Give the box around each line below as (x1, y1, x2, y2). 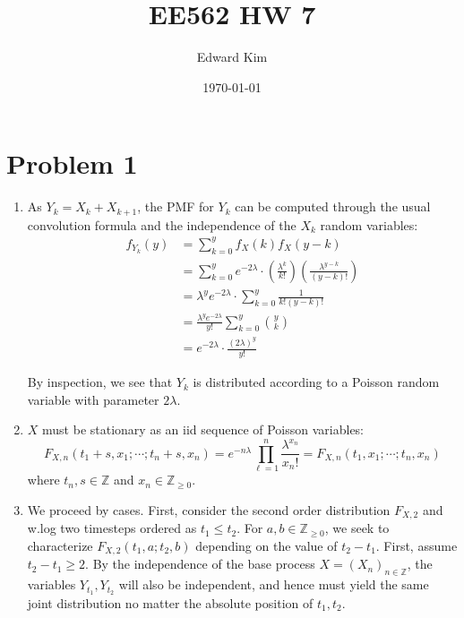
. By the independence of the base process (85, 554, 315, 573)
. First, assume (375, 536, 458, 554)
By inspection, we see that (27, 373, 173, 391)
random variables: (320, 215, 418, 234)
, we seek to (324, 519, 390, 537)
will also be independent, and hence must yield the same (118, 575, 429, 594)
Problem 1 (6, 145, 138, 182)
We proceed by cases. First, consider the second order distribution (27, 500, 391, 519)
